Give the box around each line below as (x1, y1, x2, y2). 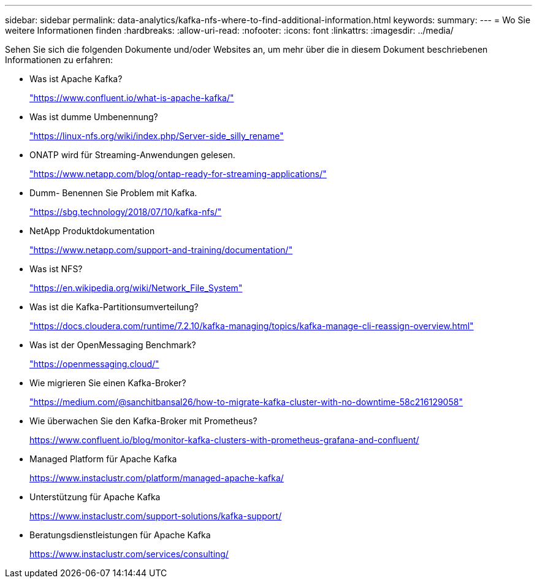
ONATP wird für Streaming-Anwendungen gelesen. (29, 150, 235, 160)
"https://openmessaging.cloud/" (29, 359, 159, 369)
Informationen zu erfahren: (5, 55, 113, 65)
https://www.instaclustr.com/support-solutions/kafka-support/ (29, 511, 282, 521)
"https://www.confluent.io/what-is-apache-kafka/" (29, 93, 234, 103)
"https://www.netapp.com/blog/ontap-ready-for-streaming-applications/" (29, 169, 327, 179)
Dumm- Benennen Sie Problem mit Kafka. (29, 188, 197, 198)
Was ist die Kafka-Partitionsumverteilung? (29, 302, 199, 312)
